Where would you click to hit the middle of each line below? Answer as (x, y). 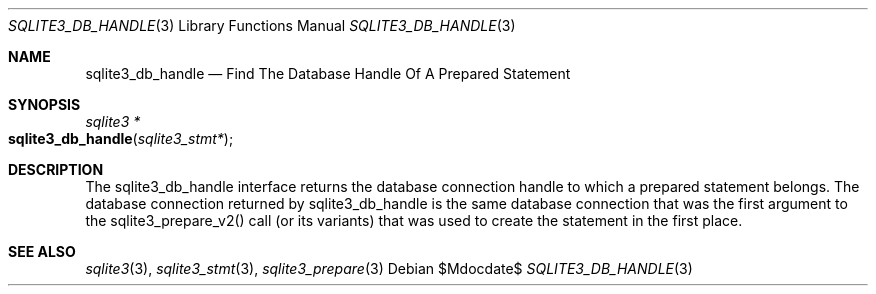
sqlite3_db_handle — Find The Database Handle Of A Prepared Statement (328, 73)
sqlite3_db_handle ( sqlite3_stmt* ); (121, 138)
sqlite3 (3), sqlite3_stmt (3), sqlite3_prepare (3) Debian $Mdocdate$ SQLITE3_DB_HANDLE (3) (389, 268)
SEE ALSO (42, 251)
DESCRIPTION (56, 169)
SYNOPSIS (44, 104)
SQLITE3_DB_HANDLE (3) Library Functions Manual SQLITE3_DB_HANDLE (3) (262, 25)
